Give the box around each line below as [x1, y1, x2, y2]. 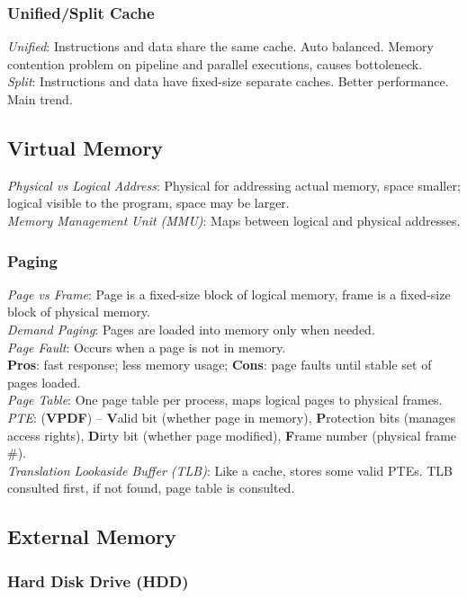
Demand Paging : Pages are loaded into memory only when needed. [7, 319, 375, 338]
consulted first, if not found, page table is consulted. [7, 478, 295, 497]
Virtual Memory [7, 133, 164, 161]
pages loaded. [7, 372, 81, 391]
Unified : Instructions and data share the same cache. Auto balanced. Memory [7, 37, 434, 56]
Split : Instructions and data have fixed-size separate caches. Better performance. [7, 72, 449, 91]
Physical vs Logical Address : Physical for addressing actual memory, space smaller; [7, 175, 461, 194]
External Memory [7, 522, 176, 550]
